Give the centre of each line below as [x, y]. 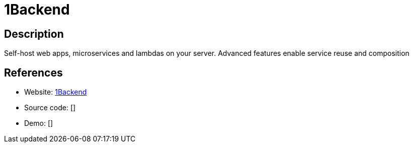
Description [34, 34]
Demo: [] [39, 123]
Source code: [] [50, 108]
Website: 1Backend [56, 92]
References [33, 72]
